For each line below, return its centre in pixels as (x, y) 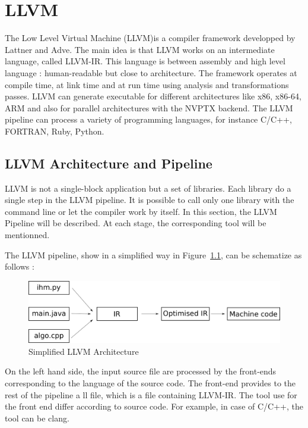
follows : (20, 266)
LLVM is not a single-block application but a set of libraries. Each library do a (148, 188)
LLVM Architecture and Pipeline (109, 163)
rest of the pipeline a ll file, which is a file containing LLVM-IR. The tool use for (151, 394)
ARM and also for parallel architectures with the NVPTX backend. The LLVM (149, 107)
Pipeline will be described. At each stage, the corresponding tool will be (136, 223)
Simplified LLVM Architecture (84, 351)
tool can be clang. (37, 418)
